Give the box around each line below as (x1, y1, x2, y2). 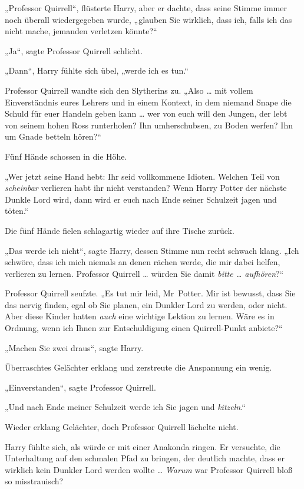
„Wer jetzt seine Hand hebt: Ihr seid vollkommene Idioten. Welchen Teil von (5, 170, 280, 182)
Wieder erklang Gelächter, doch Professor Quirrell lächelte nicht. (5, 421, 239, 433)
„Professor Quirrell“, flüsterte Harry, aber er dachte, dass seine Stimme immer (5, 2, 287, 14)
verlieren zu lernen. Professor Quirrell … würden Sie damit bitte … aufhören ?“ (5, 267, 284, 279)
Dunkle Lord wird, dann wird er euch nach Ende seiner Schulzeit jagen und (5, 193, 277, 205)
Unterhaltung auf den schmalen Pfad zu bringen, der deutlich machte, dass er (5, 452, 285, 464)
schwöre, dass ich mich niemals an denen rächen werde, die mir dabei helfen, (5, 256, 280, 268)
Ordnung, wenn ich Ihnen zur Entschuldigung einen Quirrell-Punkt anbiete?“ (5, 322, 283, 334)
